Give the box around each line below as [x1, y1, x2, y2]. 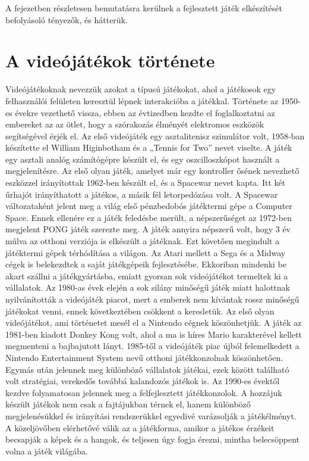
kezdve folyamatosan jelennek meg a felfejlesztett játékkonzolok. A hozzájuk [5, 386, 282, 398]
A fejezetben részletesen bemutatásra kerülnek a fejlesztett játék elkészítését [5, 2, 282, 14]
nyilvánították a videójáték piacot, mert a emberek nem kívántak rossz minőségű [5, 293, 299, 305]
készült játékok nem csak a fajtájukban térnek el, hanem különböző [5, 398, 251, 410]
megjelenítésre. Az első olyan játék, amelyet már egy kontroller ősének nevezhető [5, 164, 299, 177]
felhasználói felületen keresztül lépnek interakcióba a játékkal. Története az [5, 94, 279, 107]
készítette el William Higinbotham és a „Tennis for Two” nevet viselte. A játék [5, 141, 292, 154]
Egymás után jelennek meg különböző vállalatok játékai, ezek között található [5, 363, 289, 375]
